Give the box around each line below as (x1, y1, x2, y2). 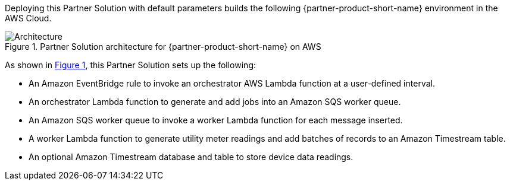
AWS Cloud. (5, 13, 52, 23)
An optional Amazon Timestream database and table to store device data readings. (29, 152, 353, 162)
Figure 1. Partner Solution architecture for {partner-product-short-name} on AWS (5, 42, 321, 52)
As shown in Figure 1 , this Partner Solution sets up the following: (5, 60, 256, 70)
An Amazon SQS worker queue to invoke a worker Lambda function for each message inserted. (29, 115, 403, 125)
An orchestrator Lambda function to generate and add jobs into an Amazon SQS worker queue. (29, 97, 401, 107)
